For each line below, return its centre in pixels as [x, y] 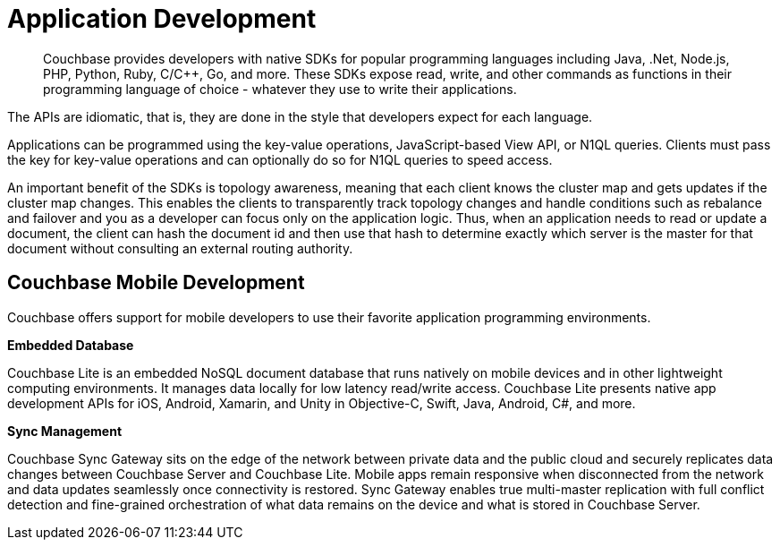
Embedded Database [71, 345]
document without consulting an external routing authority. [180, 248]
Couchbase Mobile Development [156, 283]
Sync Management [65, 431]
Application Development [162, 19]
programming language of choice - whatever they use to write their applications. [280, 89]
